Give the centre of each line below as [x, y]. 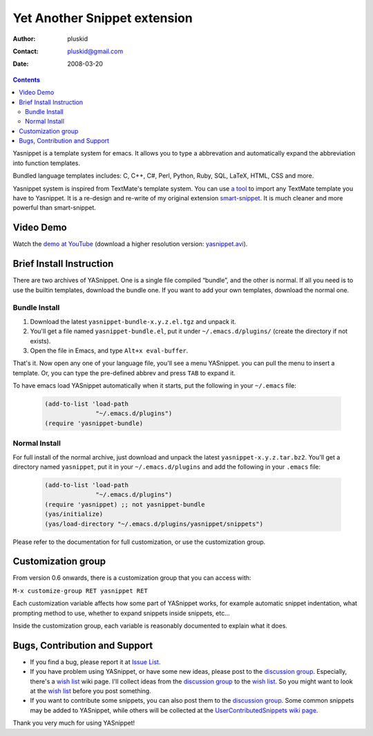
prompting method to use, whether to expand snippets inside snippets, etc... [122, 613]
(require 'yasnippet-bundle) [94, 423]
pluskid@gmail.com [95, 51]
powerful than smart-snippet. [55, 208]
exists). [40, 341]
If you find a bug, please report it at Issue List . [95, 662]
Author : [24, 39]
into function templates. [47, 163]
